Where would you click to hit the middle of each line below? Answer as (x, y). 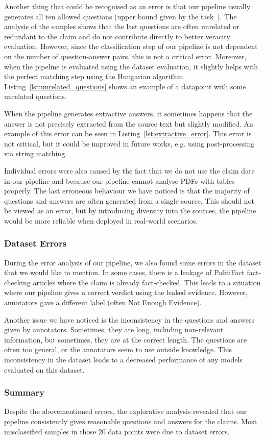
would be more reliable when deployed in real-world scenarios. (101, 220)
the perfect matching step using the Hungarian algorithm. (95, 76)
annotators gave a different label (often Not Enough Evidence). (103, 302)
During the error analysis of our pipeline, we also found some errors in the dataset (133, 262)
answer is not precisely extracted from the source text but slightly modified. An (129, 123)
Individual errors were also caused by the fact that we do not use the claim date (129, 170)
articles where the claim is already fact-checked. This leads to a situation (147, 282)
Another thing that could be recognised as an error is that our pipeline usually (127, 6)
